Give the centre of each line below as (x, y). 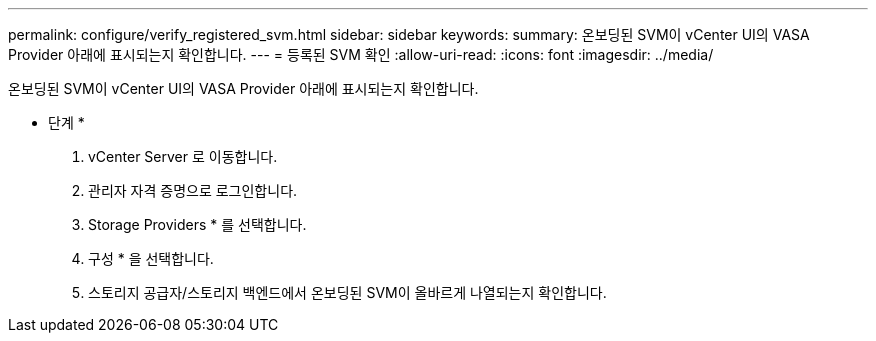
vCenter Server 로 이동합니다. (183, 156)
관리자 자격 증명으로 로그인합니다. (193, 190)
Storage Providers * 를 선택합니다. (197, 224)
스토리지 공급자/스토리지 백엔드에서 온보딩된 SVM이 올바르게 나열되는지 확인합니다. (347, 292)
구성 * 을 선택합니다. (151, 258)
